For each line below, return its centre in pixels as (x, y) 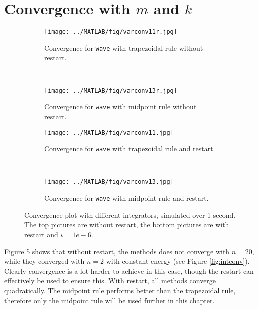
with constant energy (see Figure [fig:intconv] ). (178, 261)
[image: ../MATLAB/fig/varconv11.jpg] (109, 133)
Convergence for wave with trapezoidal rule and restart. (130, 149)
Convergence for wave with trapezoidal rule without (124, 47)
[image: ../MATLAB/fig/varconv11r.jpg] (111, 32)
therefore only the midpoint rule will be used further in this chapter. (109, 300)
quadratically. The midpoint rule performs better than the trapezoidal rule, (120, 290)
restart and (41, 234)
